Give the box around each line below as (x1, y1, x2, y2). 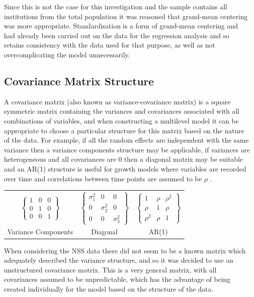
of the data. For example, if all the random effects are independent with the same (4, 135, 249, 145)
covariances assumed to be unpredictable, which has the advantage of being (4, 274, 230, 284)
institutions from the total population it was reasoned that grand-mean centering (4, 11, 248, 21)
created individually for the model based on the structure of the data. (4, 283, 213, 294)
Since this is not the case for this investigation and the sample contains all (4, 1, 228, 11)
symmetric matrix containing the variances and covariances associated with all (4, 106, 240, 116)
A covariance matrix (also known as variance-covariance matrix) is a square (4, 96, 231, 106)
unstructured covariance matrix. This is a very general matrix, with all (4, 264, 217, 274)
